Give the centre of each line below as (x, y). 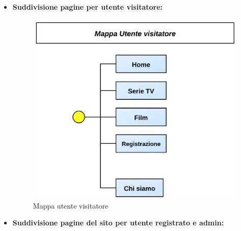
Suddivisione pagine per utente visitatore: (88, 7)
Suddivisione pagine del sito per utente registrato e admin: (118, 223)
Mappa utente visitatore (71, 205)
